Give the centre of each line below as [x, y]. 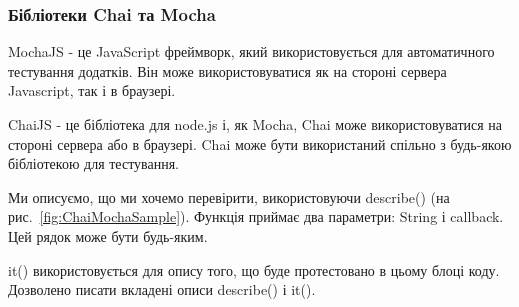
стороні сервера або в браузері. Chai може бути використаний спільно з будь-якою [260, 143]
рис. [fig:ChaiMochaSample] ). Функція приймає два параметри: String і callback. [256, 216]
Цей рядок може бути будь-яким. [108, 235]
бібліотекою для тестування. [94, 163]
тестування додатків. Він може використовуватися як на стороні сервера [227, 70]
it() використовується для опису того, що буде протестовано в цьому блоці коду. [254, 269]
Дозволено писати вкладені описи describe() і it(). [162, 289]
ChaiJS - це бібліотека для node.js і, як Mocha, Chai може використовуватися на [255, 124]
